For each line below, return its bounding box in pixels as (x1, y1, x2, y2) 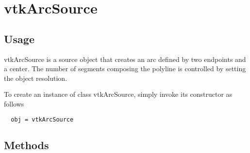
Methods (4, 137, 49, 152)
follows (4, 98, 24, 108)
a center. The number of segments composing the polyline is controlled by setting (4, 63, 246, 74)
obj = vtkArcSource (11, 116, 74, 123)
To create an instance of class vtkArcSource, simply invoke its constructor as (4, 89, 233, 99)
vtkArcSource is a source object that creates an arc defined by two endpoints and (4, 54, 246, 64)
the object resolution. (4, 73, 67, 83)
